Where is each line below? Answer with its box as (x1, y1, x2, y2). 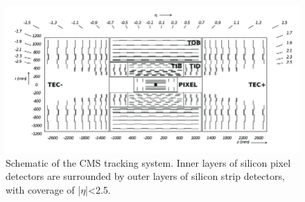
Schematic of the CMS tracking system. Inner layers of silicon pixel (6, 155, 291, 169)
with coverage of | (6, 182, 81, 196)
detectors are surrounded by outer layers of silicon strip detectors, (6, 169, 285, 183)
